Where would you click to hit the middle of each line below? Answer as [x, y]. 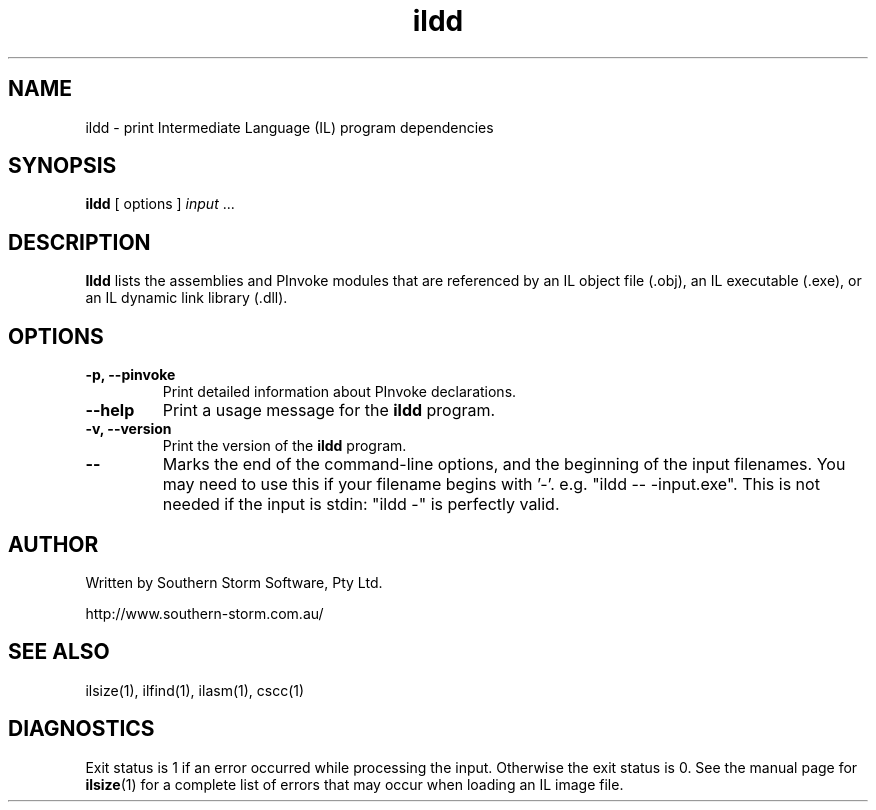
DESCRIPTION [79, 242]
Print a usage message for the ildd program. [329, 410]
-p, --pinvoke [130, 375]
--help [110, 410]
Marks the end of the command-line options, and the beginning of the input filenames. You [504, 464]
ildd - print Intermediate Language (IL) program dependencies [289, 127]
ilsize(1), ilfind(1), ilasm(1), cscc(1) [195, 690]
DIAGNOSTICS [81, 729]
